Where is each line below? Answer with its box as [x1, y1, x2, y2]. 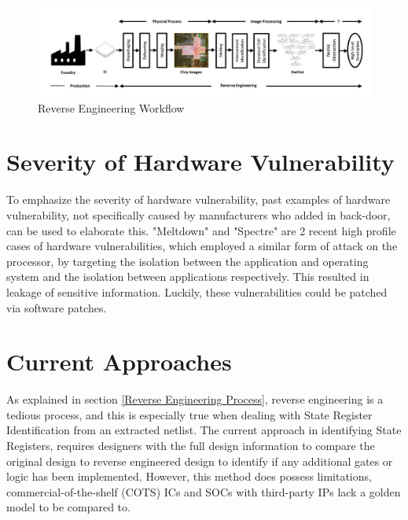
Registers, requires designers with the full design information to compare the [6, 437, 375, 454]
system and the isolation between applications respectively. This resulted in [6, 268, 369, 285]
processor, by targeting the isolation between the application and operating [6, 253, 369, 269]
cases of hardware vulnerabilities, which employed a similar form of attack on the [6, 238, 398, 254]
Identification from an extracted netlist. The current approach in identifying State [6, 422, 402, 438]
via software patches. [6, 299, 107, 315]
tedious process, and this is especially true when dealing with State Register [6, 406, 373, 422]
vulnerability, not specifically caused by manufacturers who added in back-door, [6, 207, 391, 223]
